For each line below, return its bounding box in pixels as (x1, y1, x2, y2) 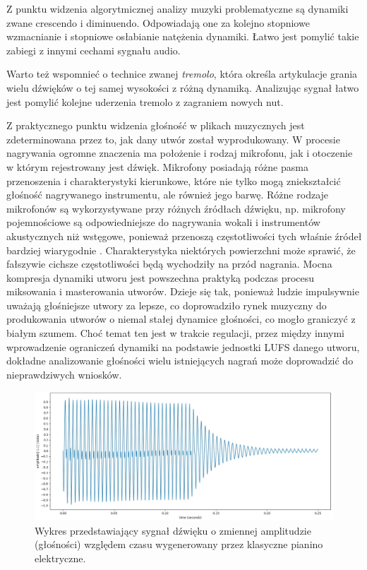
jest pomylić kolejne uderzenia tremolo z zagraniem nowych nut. (6, 94, 284, 109)
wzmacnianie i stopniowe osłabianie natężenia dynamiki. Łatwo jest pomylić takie (6, 29, 359, 44)
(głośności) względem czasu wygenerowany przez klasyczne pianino (35, 537, 323, 552)
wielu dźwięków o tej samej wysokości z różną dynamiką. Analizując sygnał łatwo (6, 80, 359, 95)
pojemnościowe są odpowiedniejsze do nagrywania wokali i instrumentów (6, 215, 320, 230)
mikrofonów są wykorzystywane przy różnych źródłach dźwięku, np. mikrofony (6, 201, 346, 215)
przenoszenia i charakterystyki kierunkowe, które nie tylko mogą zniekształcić (6, 173, 341, 188)
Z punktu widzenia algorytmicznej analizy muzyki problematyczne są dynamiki (6, 1, 349, 16)
